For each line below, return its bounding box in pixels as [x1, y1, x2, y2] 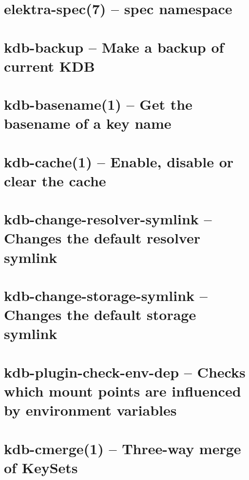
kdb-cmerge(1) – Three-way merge [4, 438, 241, 458]
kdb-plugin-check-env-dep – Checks [4, 361, 246, 381]
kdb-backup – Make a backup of [4, 37, 224, 57]
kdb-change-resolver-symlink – [4, 209, 212, 229]
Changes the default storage [4, 304, 196, 324]
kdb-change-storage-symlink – [4, 285, 208, 305]
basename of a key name [4, 113, 172, 133]
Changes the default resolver [4, 228, 200, 248]
